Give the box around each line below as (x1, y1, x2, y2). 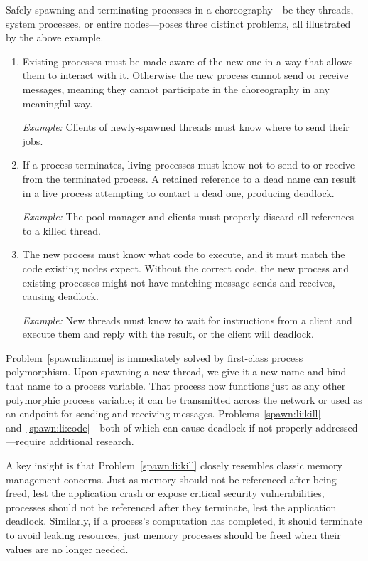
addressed (315, 420, 358, 434)
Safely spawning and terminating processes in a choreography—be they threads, (6, 2, 354, 16)
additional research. (49, 434, 134, 449)
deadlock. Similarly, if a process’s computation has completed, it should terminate (6, 513, 362, 528)
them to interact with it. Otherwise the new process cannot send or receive (22, 68, 349, 82)
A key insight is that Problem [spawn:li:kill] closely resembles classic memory (6, 458, 342, 473)
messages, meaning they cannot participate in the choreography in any (22, 81, 330, 96)
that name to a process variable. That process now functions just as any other (6, 378, 346, 393)
